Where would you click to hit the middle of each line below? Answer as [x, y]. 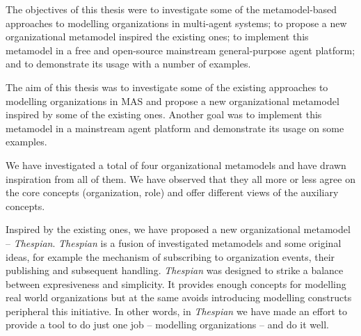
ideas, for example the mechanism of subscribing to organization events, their [170, 256]
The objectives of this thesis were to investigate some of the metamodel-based [171, 9]
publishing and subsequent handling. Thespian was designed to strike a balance [175, 270]
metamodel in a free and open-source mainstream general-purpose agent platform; [180, 50]
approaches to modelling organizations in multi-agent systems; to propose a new [176, 23]
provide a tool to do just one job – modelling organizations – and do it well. [167, 325]
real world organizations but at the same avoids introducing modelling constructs [179, 297]
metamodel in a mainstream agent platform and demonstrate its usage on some [175, 128]
